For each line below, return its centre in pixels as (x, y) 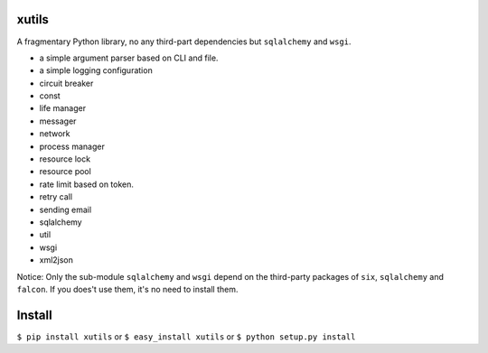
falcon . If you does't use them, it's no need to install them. (127, 289)
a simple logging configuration (96, 70)
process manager (72, 146)
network (55, 134)
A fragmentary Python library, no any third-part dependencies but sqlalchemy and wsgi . (184, 42)
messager (58, 121)
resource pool (66, 172)
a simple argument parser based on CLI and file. (129, 58)
